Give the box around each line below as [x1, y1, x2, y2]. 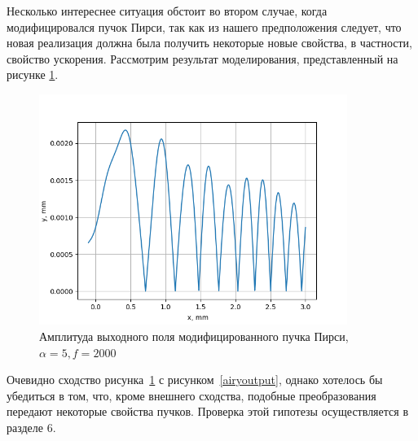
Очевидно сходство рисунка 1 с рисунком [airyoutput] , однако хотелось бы [7, 371, 383, 388]
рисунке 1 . [7, 66, 59, 83]
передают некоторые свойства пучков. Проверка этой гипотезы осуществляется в [7, 403, 408, 420]
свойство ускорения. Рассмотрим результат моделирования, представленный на [7, 50, 398, 67]
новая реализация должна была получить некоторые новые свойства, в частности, [7, 34, 412, 51]
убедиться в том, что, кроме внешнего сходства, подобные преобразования [7, 386, 376, 404]
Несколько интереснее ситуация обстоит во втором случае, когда [7, 2, 328, 19]
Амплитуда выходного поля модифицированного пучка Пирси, [39, 328, 349, 345]
